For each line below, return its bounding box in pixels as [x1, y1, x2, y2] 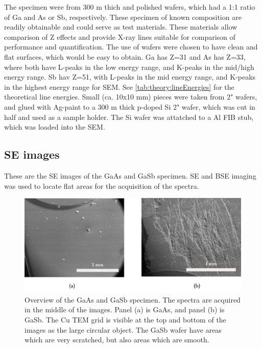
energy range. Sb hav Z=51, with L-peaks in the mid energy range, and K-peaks [4, 71, 256, 82]
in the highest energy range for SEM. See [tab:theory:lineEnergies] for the [4, 81, 234, 92]
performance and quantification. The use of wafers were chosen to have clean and [4, 41, 258, 52]
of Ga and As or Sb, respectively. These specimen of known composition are [4, 11, 242, 22]
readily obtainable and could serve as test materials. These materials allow [4, 21, 237, 32]
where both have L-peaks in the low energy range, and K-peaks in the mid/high [4, 61, 254, 72]
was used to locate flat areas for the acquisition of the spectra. [4, 180, 199, 191]
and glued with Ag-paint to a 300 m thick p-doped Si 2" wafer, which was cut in [4, 101, 255, 112]
